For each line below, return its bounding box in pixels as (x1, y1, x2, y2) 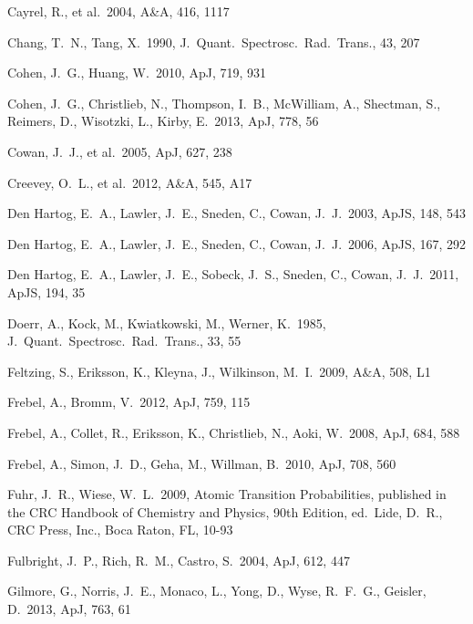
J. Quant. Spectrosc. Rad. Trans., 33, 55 (7, 331, 242, 350)
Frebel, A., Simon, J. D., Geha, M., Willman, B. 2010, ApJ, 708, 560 (7, 453, 396, 473)
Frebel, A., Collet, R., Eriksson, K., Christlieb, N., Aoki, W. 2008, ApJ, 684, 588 (7, 422, 460, 442)
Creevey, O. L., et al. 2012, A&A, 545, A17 (7, 172, 252, 192)
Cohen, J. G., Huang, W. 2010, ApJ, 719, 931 (7, 63, 267, 82)
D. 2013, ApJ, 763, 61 (7, 599, 131, 619)
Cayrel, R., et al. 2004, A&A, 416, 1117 (7, 2, 230, 20)
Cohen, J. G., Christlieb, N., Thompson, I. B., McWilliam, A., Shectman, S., (7, 93, 441, 112)
